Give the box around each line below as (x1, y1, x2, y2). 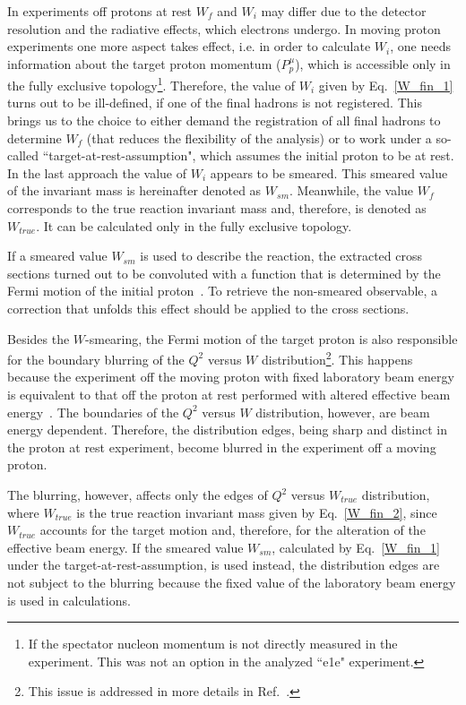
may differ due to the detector (261, 2, 427, 20)
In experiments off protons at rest (7, 2, 193, 20)
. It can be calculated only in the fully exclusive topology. (36, 216, 352, 235)
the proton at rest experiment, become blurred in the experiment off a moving (7, 437, 436, 456)
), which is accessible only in (295, 54, 451, 73)
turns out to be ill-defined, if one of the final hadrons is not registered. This (7, 93, 422, 112)
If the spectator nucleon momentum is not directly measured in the (28, 634, 398, 653)
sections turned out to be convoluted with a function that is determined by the (7, 263, 441, 282)
